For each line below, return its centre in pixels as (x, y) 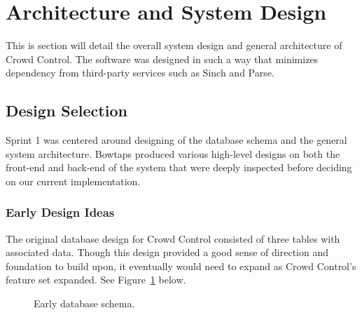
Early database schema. (84, 303)
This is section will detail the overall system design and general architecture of (174, 45)
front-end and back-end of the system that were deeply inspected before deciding (179, 167)
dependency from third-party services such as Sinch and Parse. (140, 73)
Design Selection (67, 110)
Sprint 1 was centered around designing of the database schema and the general (176, 140)
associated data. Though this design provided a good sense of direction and (167, 252)
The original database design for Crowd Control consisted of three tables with (173, 238)
